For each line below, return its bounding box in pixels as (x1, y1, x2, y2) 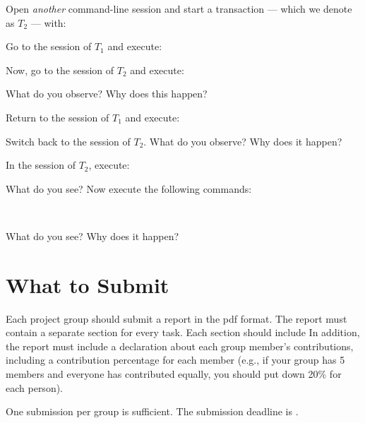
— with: (30, 15, 66, 30)
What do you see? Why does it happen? (6, 228, 179, 243)
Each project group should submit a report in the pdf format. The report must (6, 311, 347, 326)
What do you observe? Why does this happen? (6, 86, 208, 101)
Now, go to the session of (6, 62, 114, 77)
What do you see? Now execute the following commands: (6, 181, 252, 196)
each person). (6, 380, 64, 395)
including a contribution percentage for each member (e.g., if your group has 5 (6, 352, 345, 367)
